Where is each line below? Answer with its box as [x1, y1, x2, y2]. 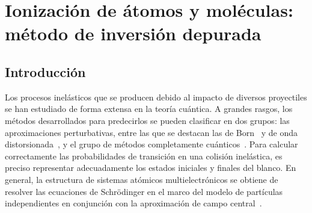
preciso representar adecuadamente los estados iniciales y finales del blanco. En [5, 161, 296, 174]
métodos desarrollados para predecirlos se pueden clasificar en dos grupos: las [5, 114, 290, 126]
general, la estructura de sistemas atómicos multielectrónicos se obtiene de [5, 173, 278, 185]
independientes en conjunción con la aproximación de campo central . [5, 197, 262, 209]
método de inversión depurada [5, 21, 262, 46]
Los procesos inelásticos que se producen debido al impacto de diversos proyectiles [5, 90, 307, 103]
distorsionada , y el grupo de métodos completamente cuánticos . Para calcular [5, 138, 298, 150]
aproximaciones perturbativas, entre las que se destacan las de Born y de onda [5, 126, 298, 138]
